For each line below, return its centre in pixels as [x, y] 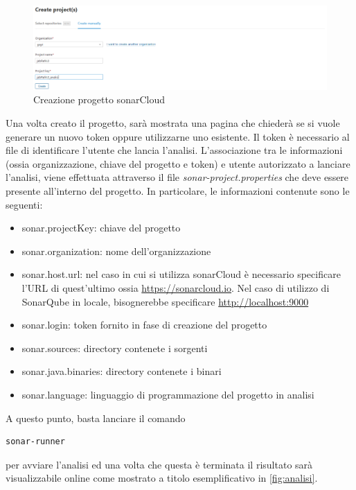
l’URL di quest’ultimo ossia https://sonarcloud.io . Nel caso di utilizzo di [176, 287]
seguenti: [24, 204]
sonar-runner [35, 442]
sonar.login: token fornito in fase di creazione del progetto [144, 325]
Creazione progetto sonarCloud [99, 99]
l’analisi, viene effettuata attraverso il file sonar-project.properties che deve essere [177, 177]
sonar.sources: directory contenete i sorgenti [115, 348]
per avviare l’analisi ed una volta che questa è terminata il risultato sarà [159, 464]
